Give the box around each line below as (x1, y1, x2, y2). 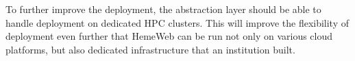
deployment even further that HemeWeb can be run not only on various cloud (5, 29, 333, 43)
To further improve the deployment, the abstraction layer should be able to (5, 2, 321, 16)
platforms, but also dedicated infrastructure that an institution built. (5, 42, 295, 56)
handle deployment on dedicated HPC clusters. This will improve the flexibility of (5, 15, 350, 29)
